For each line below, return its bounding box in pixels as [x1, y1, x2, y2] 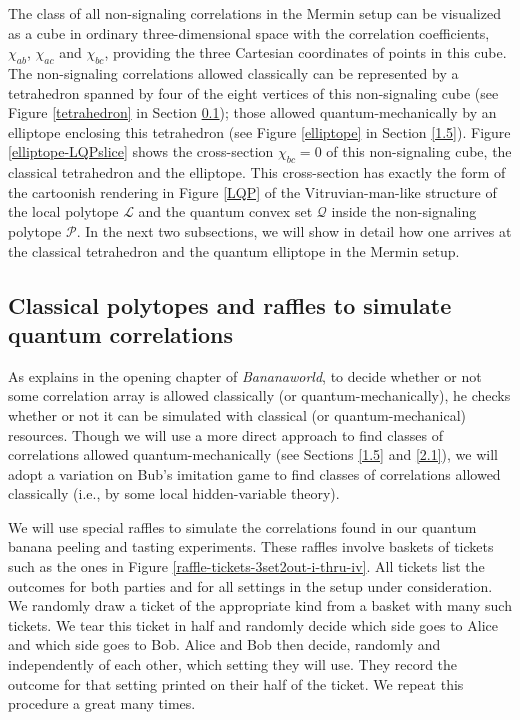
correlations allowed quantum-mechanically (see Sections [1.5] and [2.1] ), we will [8, 444, 498, 465]
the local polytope [8, 201, 119, 222]
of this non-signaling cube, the [326, 141, 512, 162]
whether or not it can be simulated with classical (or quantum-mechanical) [8, 404, 467, 425]
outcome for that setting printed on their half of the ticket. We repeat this [8, 673, 464, 694]
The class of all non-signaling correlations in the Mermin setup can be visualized [8, 3, 501, 23]
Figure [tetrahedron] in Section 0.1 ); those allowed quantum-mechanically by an [8, 102, 497, 123]
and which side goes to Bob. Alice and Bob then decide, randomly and [8, 634, 441, 655]
